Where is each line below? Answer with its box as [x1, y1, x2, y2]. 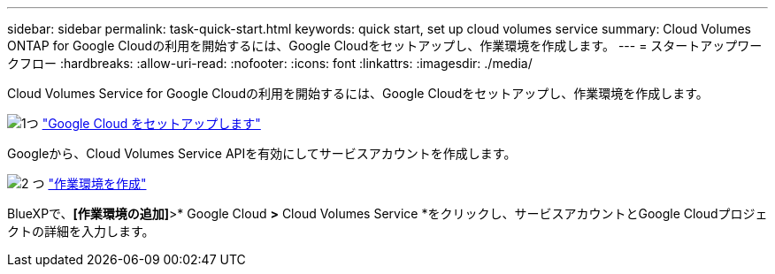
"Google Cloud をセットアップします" [42, 116, 261, 131]
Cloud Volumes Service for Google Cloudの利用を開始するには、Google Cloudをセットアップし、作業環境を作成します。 [7, 86, 709, 101]
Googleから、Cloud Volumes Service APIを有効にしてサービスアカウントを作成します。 [7, 146, 517, 161]
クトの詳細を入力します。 [7, 224, 155, 239]
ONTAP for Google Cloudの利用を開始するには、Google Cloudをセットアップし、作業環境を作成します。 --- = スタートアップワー [7, 38, 763, 53]
